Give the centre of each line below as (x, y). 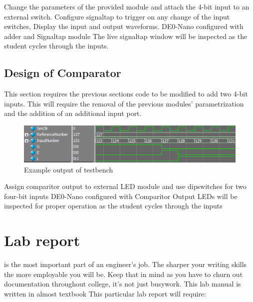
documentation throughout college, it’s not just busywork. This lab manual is (123, 284)
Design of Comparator (63, 73)
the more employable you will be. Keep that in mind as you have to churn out (124, 274)
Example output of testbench (69, 169)
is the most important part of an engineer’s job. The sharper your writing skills (126, 264)
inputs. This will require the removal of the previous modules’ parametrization (124, 103)
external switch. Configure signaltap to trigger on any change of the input (117, 16)
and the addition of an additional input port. (73, 113)
